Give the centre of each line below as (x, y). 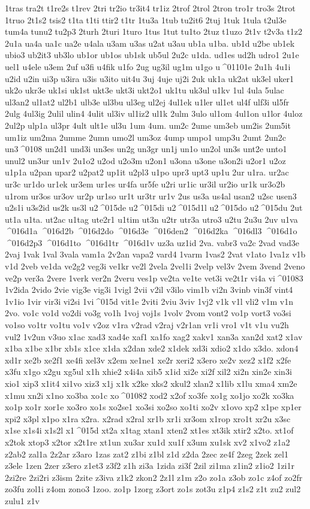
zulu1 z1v (22, 500)
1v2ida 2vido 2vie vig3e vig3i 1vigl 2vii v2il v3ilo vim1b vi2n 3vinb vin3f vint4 (149, 290)
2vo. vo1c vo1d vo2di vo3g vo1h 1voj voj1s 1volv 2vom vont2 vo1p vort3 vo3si (148, 313)
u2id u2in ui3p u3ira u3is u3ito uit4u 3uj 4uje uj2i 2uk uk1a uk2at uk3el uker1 (150, 78)
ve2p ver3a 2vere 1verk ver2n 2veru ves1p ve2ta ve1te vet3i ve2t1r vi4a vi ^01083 (154, 278)
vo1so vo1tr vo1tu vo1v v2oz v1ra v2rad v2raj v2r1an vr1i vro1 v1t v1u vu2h (147, 325)
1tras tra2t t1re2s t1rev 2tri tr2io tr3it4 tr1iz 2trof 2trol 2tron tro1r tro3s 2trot (150, 8)
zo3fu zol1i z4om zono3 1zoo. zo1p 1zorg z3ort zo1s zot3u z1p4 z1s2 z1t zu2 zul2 (153, 489)
